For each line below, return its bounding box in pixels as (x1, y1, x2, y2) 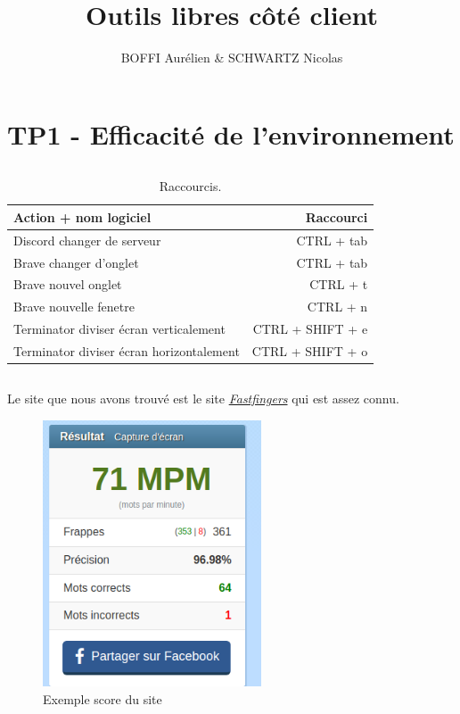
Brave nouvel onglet (13, 275, 122, 294)
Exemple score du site (43, 689, 162, 708)
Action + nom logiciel (13, 207, 152, 226)
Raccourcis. (159, 177, 222, 195)
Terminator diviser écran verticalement (13, 320, 226, 338)
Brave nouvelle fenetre (13, 297, 135, 316)
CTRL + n (307, 297, 368, 316)
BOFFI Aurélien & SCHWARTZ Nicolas (120, 48, 343, 67)
